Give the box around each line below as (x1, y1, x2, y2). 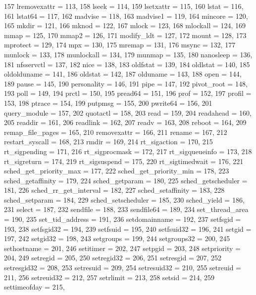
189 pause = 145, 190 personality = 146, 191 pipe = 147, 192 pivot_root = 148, (4, 78, 248, 88)
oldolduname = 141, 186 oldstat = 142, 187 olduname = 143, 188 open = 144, (4, 69, 242, 79)
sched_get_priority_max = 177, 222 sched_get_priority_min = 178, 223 (4, 166, 229, 176)
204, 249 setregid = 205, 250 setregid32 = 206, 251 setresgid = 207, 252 (4, 253, 222, 263)
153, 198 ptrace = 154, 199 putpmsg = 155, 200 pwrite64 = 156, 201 (4, 97, 212, 108)
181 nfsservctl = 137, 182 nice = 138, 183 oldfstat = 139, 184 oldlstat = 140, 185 (4, 59, 250, 69)
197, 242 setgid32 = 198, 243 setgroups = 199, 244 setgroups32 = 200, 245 (4, 233, 230, 244)
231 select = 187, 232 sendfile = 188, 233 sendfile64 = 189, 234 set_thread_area (4, 204, 249, 214)
